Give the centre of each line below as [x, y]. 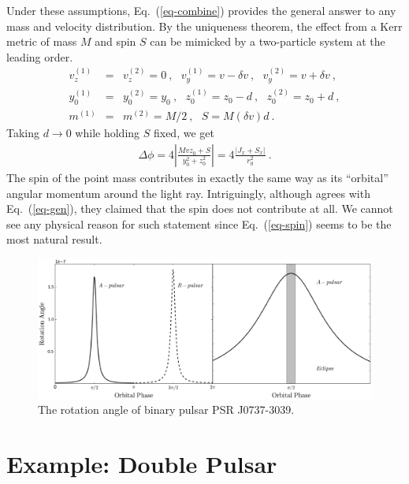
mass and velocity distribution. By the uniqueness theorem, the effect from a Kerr [204, 26]
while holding [108, 133]
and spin [115, 41]
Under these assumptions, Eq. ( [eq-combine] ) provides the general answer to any [201, 10]
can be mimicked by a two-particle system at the [268, 41]
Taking [23, 133]
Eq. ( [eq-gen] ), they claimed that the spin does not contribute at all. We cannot [200, 208]
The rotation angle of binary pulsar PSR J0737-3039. [166, 410]
